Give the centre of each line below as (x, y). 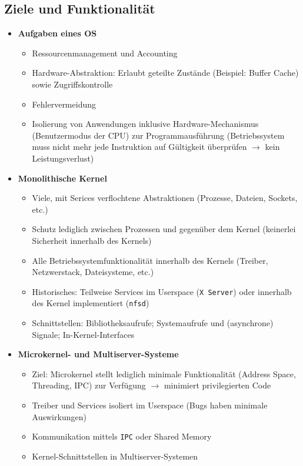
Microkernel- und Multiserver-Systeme (98, 354)
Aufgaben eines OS (57, 33)
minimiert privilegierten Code (217, 385)
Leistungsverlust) (63, 158)
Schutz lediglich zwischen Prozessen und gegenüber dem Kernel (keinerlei (164, 229)
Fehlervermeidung (64, 104)
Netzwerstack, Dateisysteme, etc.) (93, 272)
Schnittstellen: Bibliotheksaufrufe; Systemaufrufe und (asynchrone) (153, 323)
